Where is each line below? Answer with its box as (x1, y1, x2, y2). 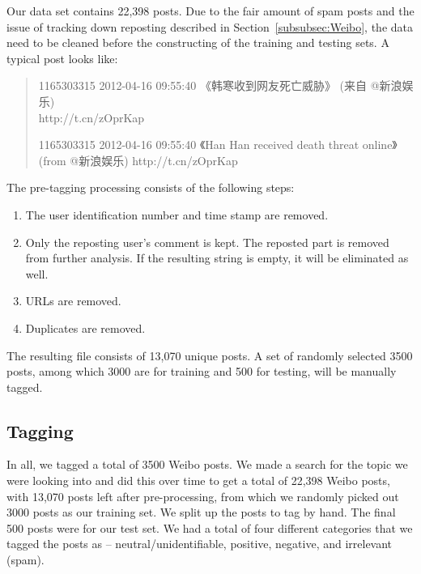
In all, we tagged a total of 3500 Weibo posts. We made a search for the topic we (6, 456, 408, 473)
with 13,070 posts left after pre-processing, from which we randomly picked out (6, 487, 399, 504)
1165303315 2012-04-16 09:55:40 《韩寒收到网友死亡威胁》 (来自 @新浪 (38, 77, 402, 94)
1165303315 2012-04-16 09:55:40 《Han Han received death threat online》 (38, 136, 398, 153)
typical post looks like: (6, 49, 118, 66)
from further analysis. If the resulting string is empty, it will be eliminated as (25, 249, 409, 266)
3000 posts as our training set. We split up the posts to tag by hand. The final (6, 504, 396, 521)
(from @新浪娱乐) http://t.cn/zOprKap (38, 151, 238, 168)
